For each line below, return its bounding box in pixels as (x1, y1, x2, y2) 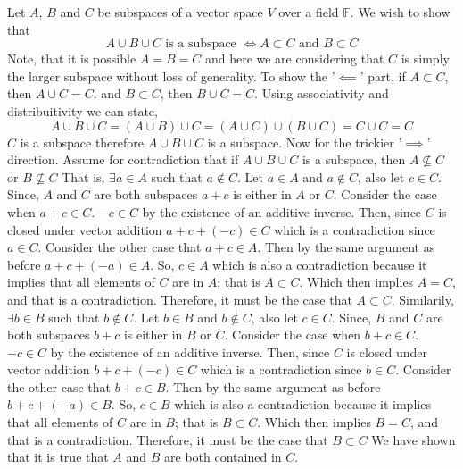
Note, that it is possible (7, 49, 136, 68)
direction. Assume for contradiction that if (7, 150, 239, 169)
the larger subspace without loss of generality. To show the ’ (7, 66, 335, 85)
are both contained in (164, 448, 282, 466)
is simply (401, 49, 450, 68)
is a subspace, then (302, 150, 406, 169)
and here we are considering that (204, 49, 384, 68)
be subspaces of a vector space (97, 3, 263, 21)
